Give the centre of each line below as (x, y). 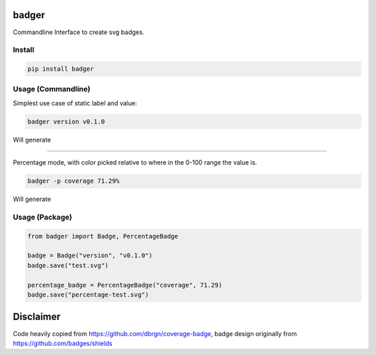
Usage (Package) (42, 217)
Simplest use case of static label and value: (75, 103)
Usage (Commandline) (52, 89)
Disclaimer (37, 317)
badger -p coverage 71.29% (73, 181)
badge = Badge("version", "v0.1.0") (90, 256)
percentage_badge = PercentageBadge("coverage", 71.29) (125, 285)
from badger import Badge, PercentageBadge (103, 236)
